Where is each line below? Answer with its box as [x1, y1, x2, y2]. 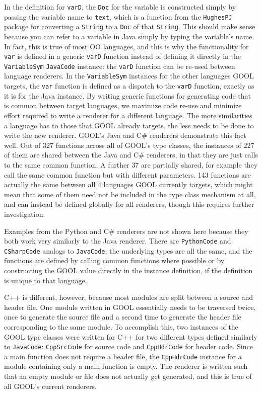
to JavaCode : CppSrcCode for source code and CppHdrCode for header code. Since [4, 341, 253, 352]
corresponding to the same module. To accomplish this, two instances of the [4, 321, 238, 332]
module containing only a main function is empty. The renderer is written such [4, 361, 248, 371]
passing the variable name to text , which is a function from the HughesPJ [4, 11, 232, 22]
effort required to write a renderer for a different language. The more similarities [4, 110, 252, 120]
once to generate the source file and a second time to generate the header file [4, 311, 241, 322]
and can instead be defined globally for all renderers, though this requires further [4, 199, 254, 209]
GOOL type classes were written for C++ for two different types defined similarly [4, 331, 257, 342]
